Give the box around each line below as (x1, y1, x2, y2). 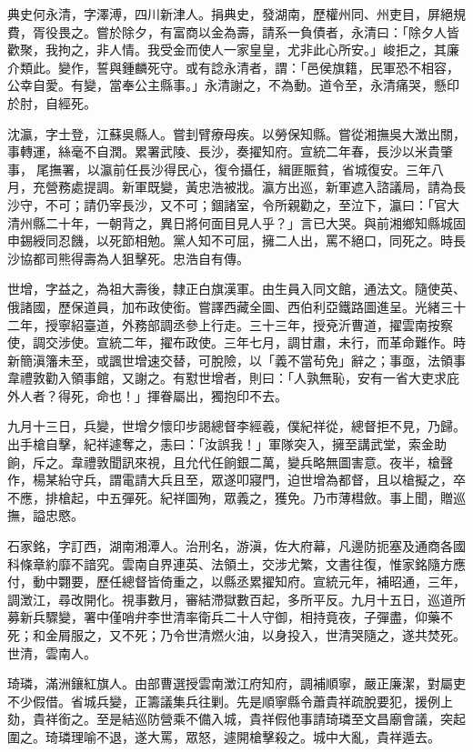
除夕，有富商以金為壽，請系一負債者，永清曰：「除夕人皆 (121, 22, 459, 41)
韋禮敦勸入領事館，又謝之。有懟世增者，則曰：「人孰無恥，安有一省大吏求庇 (7, 368, 459, 387)
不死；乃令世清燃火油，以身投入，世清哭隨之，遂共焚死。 (121, 626, 466, 644)
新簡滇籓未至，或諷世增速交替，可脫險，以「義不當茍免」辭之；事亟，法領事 (7, 350, 466, 369)
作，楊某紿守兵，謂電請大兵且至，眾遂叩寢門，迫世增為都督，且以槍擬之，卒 (7, 470, 466, 489)
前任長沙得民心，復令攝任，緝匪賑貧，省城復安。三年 (112, 159, 431, 178)
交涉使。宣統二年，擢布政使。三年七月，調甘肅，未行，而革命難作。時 (45, 333, 466, 352)
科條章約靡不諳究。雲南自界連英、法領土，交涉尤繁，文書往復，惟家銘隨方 (7, 554, 453, 573)
